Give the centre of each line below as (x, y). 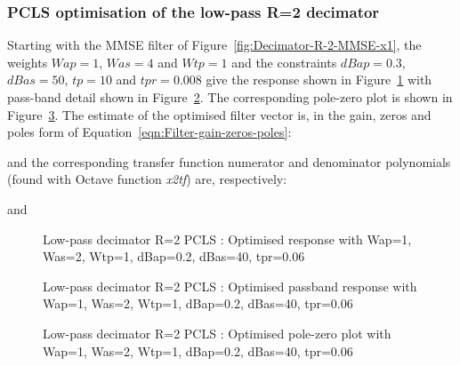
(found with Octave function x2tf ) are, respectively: (147, 179)
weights (28, 62)
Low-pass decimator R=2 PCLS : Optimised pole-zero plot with (217, 333)
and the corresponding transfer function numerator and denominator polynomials (229, 161)
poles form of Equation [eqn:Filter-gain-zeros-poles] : (149, 132)
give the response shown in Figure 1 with (319, 80)
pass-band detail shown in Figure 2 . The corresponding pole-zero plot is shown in (230, 97)
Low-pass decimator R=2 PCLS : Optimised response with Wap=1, (227, 239)
